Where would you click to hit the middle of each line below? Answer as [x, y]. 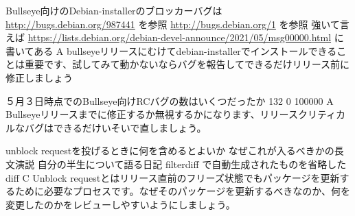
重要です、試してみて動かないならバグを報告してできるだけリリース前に [187, 64]
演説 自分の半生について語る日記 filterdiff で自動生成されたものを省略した [181, 164]
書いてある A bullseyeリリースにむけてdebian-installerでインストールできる [171, 50]
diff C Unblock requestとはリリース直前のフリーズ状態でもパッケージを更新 [173, 177]
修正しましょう [39, 77]
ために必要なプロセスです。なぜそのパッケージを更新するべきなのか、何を [183, 191]
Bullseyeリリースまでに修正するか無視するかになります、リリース [152, 114]
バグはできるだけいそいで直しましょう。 [115, 127]
